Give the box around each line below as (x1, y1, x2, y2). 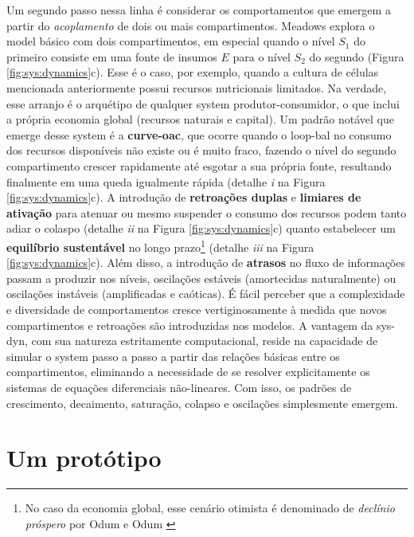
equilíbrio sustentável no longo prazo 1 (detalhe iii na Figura (6, 236, 314, 255)
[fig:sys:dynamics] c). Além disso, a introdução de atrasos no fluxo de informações (6, 254, 405, 271)
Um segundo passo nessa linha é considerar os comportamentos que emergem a (6, 2, 391, 18)
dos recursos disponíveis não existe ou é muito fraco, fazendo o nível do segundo (6, 142, 396, 159)
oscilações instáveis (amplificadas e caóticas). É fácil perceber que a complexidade (6, 285, 405, 302)
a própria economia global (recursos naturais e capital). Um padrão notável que (6, 111, 394, 127)
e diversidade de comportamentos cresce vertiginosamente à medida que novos (6, 300, 387, 317)
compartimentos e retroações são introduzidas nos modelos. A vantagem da (6, 316, 373, 333)
